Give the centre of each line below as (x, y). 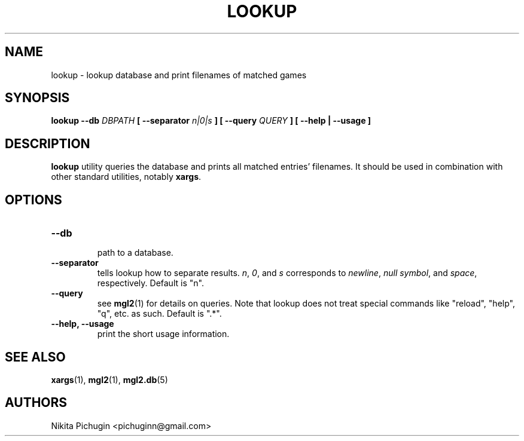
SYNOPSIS (37, 98)
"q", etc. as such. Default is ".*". (159, 314)
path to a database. (135, 253)
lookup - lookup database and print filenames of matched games (179, 75)
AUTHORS (36, 403)
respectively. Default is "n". (150, 283)
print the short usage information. (163, 334)
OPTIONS (33, 200)
